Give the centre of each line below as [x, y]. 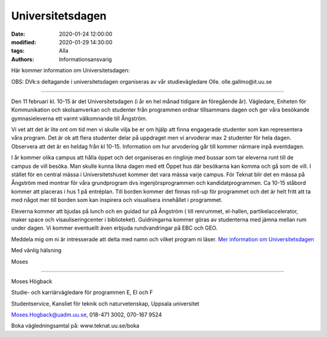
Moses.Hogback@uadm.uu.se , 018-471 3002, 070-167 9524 [87, 315]
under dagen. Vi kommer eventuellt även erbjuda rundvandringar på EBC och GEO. [114, 228]
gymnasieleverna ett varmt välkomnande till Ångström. [79, 118]
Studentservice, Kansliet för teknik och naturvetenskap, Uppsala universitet [105, 304]
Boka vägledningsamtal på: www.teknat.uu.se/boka [75, 326]
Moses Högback [32, 281]
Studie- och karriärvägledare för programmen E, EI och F [82, 292]
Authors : [23, 59]
